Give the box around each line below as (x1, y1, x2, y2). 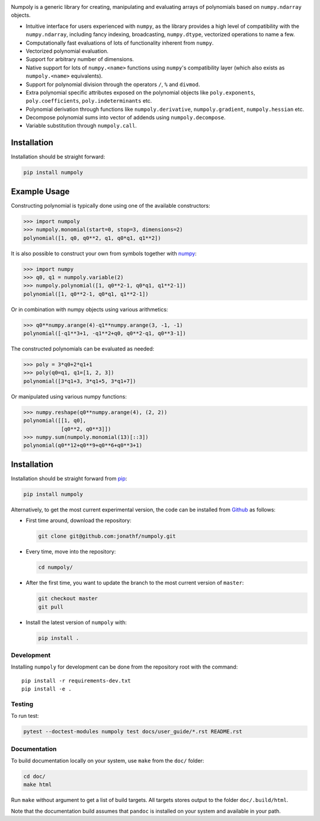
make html (23, 781, 52, 788)
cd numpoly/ (38, 564, 73, 571)
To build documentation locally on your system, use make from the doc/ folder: (11, 757, 204, 764)
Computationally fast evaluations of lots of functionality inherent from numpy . (25, 39, 214, 46)
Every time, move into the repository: (25, 548, 116, 555)
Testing (11, 700, 34, 708)
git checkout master (38, 595, 98, 602)
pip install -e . (21, 686, 72, 692)
